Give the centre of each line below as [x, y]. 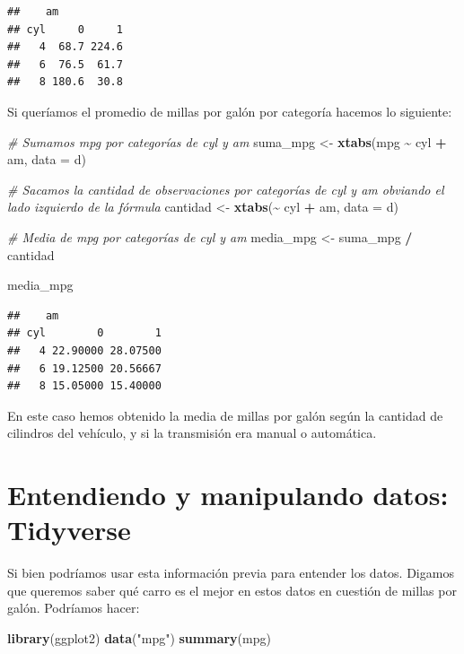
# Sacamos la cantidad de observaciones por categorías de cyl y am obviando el [226, 189]
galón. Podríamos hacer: [74, 608]
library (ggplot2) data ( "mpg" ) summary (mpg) [139, 637]
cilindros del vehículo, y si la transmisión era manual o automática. [192, 433]
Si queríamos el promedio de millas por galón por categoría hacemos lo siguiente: [230, 111]
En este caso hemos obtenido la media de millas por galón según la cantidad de [225, 415]
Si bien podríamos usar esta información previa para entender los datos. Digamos [231, 573]
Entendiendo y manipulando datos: [228, 495]
